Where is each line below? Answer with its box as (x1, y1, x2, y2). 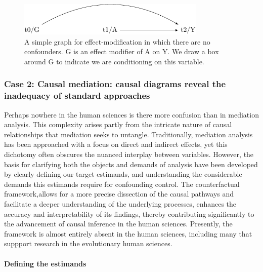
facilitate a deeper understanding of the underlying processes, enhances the (4, 198, 237, 209)
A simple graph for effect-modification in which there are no (24, 36, 210, 47)
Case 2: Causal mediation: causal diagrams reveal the (4, 77, 226, 90)
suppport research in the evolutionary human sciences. (4, 238, 172, 249)
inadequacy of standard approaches (4, 89, 150, 102)
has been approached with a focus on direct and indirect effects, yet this (4, 139, 228, 149)
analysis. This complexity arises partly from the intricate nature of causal (4, 119, 232, 130)
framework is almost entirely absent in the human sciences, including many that (4, 228, 252, 239)
